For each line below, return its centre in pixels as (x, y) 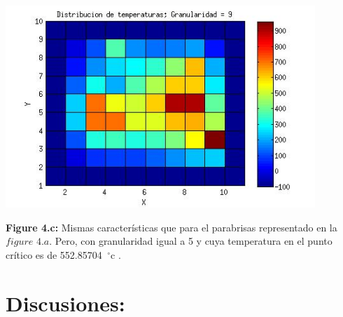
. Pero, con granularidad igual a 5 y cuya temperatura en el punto (191, 241)
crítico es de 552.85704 (54, 254)
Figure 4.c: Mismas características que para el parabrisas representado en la (171, 227)
